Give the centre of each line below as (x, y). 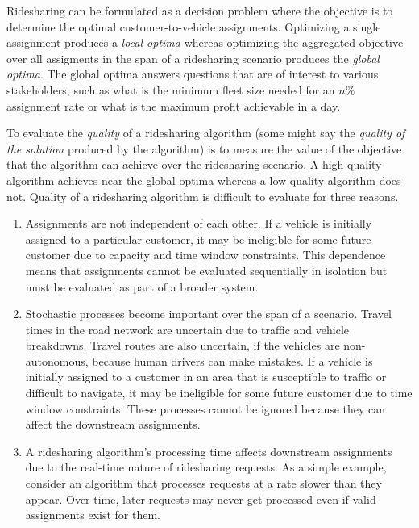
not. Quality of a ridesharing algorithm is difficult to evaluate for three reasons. (203, 196)
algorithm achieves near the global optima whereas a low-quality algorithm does (204, 180)
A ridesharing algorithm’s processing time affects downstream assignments (209, 451)
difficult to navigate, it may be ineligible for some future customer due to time (219, 393)
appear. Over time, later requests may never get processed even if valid (201, 499)
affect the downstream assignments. (113, 424)
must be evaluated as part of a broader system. (142, 286)
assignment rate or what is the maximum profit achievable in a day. (174, 105)
